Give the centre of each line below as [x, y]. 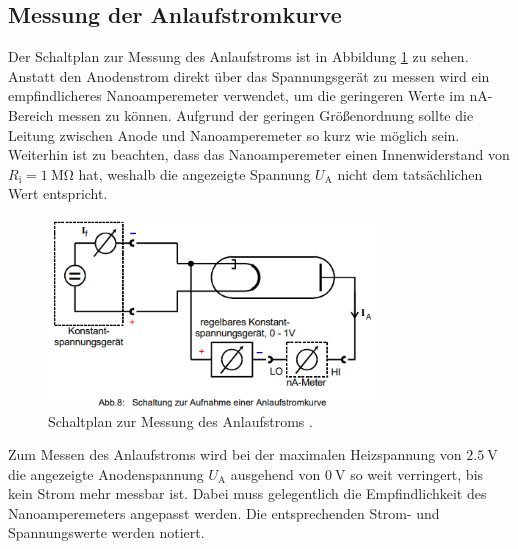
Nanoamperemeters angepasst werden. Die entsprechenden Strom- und [224, 512]
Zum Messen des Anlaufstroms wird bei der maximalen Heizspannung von [235, 454]
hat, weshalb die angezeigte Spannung [194, 173]
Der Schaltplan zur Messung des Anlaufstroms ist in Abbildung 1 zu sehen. [238, 56]
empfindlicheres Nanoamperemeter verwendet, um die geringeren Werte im [236, 95]
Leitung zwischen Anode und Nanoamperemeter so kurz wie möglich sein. [234, 134]
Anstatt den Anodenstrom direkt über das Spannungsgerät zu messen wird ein [249, 75]
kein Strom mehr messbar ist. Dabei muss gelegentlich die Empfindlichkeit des [247, 493]
